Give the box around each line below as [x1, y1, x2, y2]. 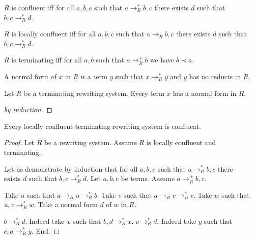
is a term [81, 71, 108, 81]
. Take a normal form [34, 199, 98, 209]
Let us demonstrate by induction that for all [4, 163, 138, 174]
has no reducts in [189, 71, 241, 81]
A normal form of [4, 71, 57, 81]
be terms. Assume [121, 173, 175, 183]
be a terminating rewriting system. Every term [24, 88, 165, 98]
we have [150, 55, 174, 65]
